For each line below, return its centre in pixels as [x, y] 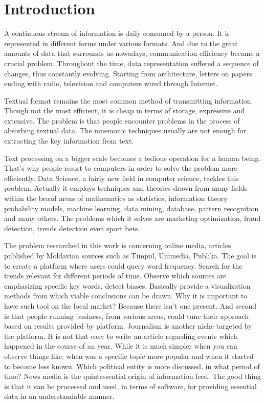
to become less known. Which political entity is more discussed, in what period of [132, 366]
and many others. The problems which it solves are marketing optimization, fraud [132, 218]
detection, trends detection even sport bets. [72, 228]
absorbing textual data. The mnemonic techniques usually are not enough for [125, 130]
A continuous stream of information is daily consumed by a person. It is [117, 33]
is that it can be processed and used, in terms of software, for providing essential [130, 386]
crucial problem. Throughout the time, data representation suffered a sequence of [131, 63]
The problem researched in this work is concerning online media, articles [118, 245]
